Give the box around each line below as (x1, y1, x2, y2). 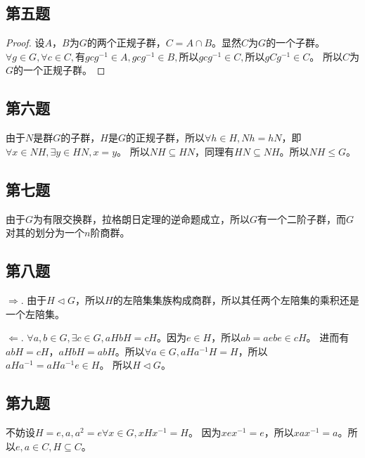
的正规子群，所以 (125, 130, 205, 145)
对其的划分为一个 (6, 225, 84, 240)
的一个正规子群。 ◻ (13, 63, 105, 77)
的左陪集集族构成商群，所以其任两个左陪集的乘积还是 (113, 292, 359, 307)
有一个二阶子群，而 (257, 211, 347, 226)
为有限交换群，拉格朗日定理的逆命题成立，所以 (33, 211, 250, 226)
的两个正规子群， (87, 35, 166, 50)
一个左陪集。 (6, 306, 65, 321)
